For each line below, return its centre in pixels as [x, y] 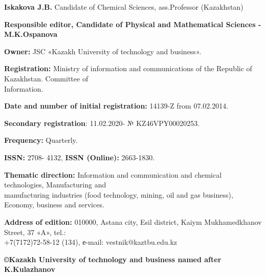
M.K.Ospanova [31, 34]
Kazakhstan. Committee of [46, 78]
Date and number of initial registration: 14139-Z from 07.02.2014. [116, 106]
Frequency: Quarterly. [41, 140]
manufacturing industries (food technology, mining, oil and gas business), [119, 194]
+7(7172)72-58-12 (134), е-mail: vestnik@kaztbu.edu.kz [91, 242]
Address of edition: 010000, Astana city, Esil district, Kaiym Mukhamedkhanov [133, 221]
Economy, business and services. [54, 205]
